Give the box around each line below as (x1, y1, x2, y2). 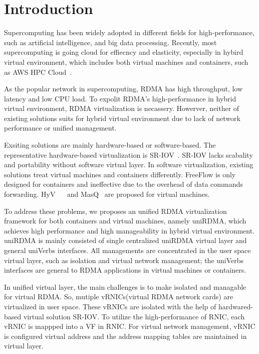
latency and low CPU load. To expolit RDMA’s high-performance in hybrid (4, 93, 236, 103)
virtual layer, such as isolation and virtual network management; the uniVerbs (4, 255, 244, 265)
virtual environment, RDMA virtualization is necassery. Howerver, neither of (4, 103, 239, 113)
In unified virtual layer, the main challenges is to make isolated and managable (4, 281, 246, 292)
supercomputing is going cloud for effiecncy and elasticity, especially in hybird (4, 47, 243, 57)
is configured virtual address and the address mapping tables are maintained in (4, 330, 247, 341)
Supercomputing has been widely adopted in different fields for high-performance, (4, 27, 254, 38)
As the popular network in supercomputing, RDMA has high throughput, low (4, 83, 243, 94)
